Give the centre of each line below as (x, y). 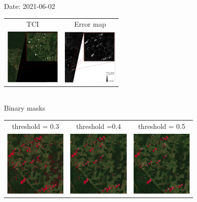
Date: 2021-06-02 (30, 6)
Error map (90, 24)
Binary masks (25, 108)
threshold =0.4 (98, 126)
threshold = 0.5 (161, 126)
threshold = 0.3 (36, 126)
